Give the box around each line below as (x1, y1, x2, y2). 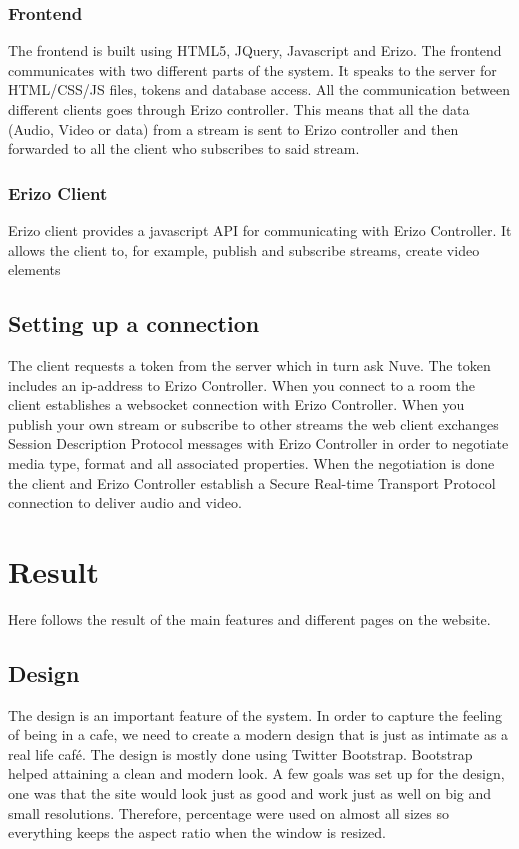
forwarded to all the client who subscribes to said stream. (8, 138, 360, 159)
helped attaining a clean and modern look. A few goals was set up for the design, (8, 763, 505, 784)
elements (8, 259, 61, 280)
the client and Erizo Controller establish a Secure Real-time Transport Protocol (8, 472, 496, 493)
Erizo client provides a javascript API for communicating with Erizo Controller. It (8, 220, 512, 240)
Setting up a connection (8, 308, 260, 339)
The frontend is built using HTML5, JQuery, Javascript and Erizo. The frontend (8, 40, 502, 61)
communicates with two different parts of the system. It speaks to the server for (8, 59, 497, 80)
